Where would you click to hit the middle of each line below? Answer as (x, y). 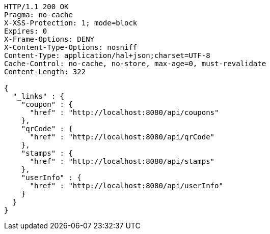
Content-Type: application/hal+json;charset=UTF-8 (107, 55)
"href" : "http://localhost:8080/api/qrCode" (122, 137)
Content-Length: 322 (45, 72)
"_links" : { (38, 96)
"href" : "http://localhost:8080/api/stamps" (122, 161)
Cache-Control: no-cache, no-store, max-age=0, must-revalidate (135, 64)
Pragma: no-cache (38, 15)
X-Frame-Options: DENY (49, 39)
